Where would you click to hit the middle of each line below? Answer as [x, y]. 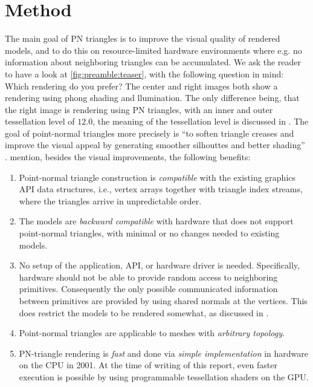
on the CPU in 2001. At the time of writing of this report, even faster [148, 365]
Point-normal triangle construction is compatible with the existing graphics [157, 177]
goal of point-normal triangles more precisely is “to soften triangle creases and [150, 133]
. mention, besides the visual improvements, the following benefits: [128, 157]
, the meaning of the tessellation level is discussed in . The [201, 121]
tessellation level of [40, 121]
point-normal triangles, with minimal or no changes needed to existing [149, 233]
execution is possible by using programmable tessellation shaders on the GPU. [164, 376]
